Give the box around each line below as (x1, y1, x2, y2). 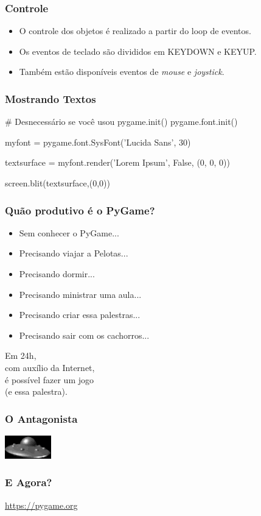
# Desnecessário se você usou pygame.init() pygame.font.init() (5, 115, 238, 128)
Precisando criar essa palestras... (19, 308, 141, 321)
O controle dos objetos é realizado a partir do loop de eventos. (19, 24, 251, 37)
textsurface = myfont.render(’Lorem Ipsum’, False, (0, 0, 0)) (5, 156, 230, 169)
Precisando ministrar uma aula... (19, 288, 142, 300)
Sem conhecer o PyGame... (19, 226, 119, 239)
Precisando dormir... (19, 267, 95, 280)
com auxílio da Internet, (5, 361, 95, 373)
